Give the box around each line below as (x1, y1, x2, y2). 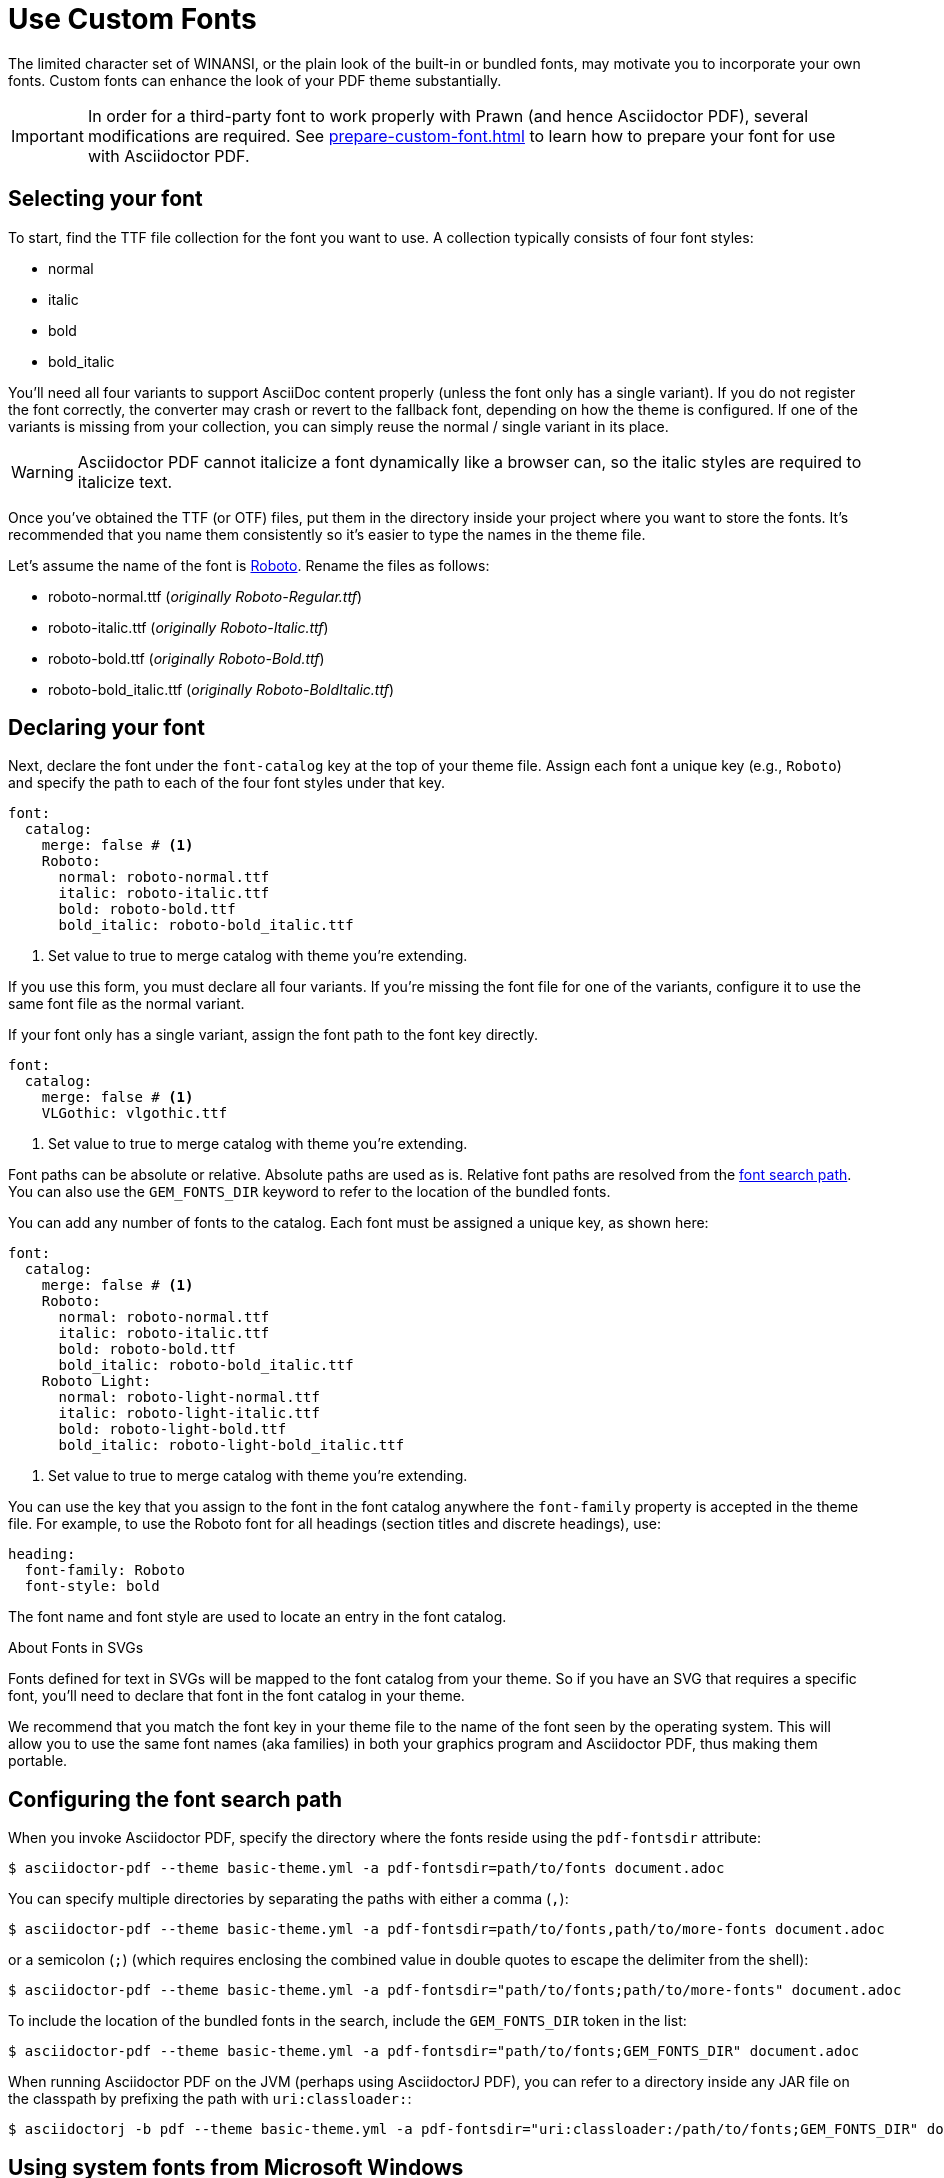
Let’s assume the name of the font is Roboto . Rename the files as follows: (8, 556, 490, 574)
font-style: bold (24, 1578, 160, 1595)
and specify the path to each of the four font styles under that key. (8, 774, 446, 792)
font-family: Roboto (24, 1562, 186, 1579)
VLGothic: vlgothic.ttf (41, 1105, 228, 1122)
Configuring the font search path (8, 1786, 343, 1812)
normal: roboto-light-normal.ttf (58, 1389, 320, 1406)
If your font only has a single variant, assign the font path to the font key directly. (8, 1026, 539, 1044)
